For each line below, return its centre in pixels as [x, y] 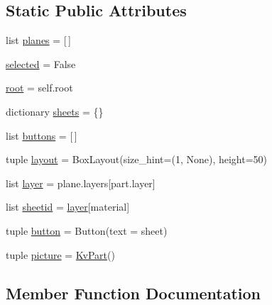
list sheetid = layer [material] [68, 207]
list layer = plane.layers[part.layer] [81, 183]
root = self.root [39, 88]
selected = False [41, 63]
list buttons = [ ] [42, 135]
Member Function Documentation [134, 293]
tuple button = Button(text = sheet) [87, 230]
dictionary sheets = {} [55, 111]
